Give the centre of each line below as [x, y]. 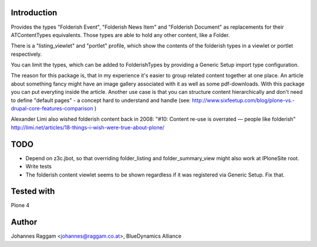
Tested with [33, 192]
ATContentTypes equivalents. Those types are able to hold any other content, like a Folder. [120, 35]
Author [24, 222]
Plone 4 [20, 205]
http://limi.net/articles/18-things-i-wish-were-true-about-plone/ [87, 127]
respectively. [26, 54]
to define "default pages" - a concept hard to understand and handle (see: [101, 100]
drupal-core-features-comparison [52, 109]
